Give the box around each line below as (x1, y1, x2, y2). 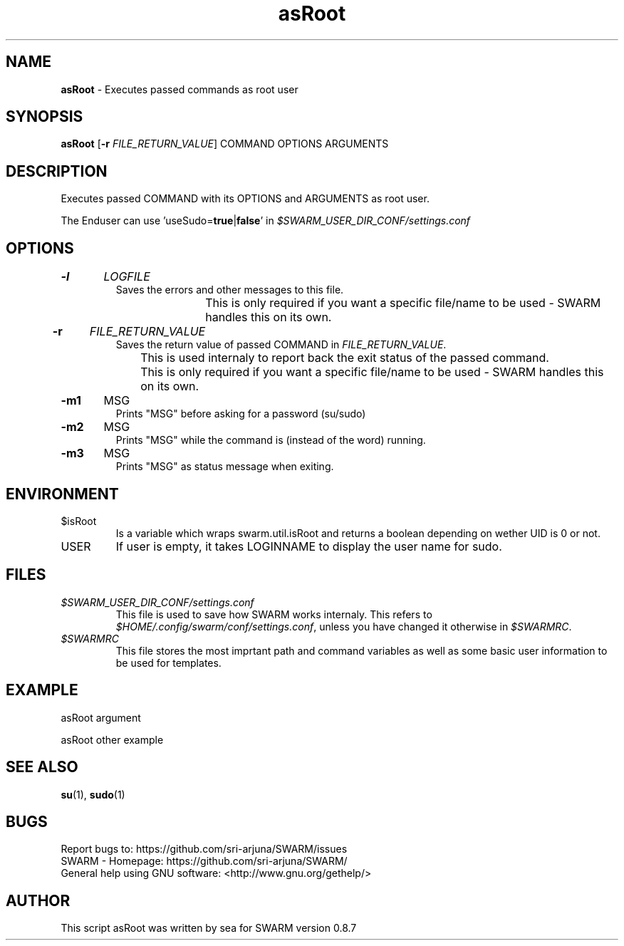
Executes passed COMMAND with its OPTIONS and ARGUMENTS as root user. (61, 192, 430, 205)
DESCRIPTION (6, 162, 108, 180)
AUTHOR (6, 891, 71, 910)
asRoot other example (61, 733, 164, 746)
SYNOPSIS (6, 108, 83, 126)
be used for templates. (115, 656, 222, 669)
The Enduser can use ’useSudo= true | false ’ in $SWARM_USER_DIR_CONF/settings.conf (61, 214, 471, 227)
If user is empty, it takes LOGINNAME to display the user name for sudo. (115, 539, 502, 553)
